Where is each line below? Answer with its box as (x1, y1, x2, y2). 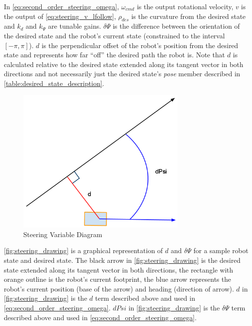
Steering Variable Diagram (23, 229, 102, 239)
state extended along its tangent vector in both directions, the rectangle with (4, 264, 234, 275)
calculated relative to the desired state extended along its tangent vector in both (4, 59, 244, 69)
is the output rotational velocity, (136, 1, 234, 11)
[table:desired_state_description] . (4, 78, 104, 88)
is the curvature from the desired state (131, 11, 246, 21)
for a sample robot (193, 245, 249, 256)
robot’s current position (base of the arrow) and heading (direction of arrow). (4, 283, 234, 293)
